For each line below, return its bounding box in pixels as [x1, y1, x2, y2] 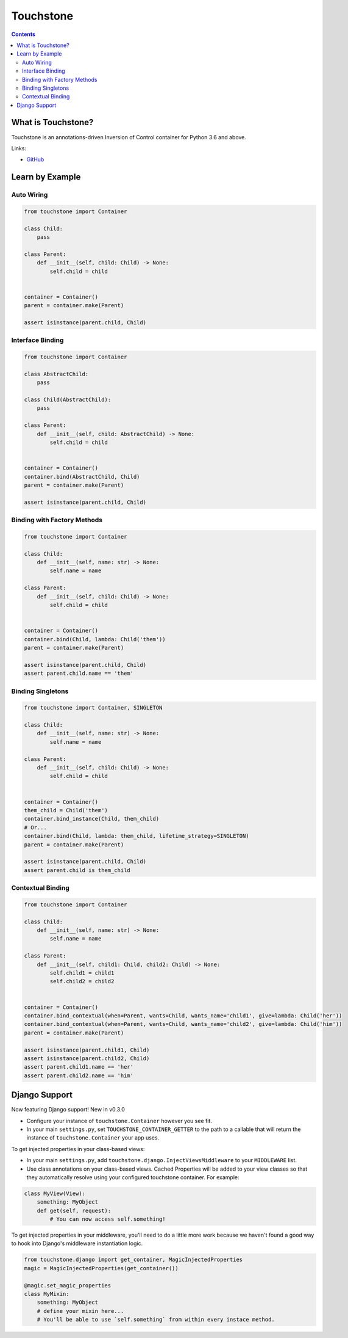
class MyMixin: [24, 1290, 69, 1297]
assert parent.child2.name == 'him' [24, 1072, 134, 1079]
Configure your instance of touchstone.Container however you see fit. [26, 1117, 213, 1124]
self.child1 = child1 [49, 970, 115, 976]
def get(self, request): [37, 1207, 112, 1214]
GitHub [26, 156, 44, 163]
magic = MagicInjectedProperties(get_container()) [24, 1265, 179, 1271]
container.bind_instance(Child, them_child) [24, 815, 160, 823]
